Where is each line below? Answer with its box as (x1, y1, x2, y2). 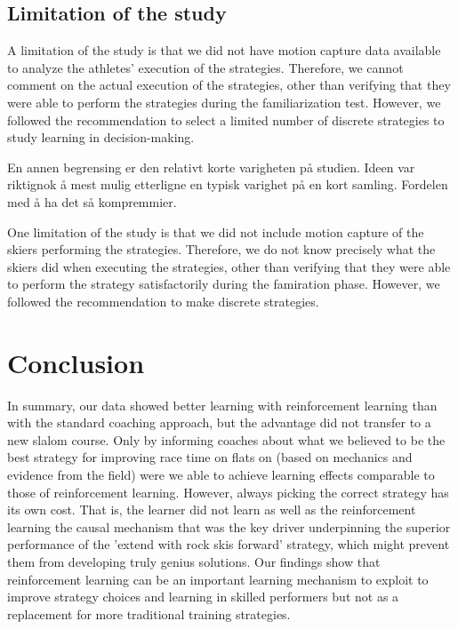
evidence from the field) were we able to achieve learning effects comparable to (7, 466, 435, 484)
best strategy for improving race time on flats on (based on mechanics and (7, 448, 413, 466)
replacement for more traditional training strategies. (7, 604, 291, 623)
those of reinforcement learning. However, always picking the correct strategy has (7, 482, 449, 501)
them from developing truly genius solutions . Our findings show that (7, 552, 381, 570)
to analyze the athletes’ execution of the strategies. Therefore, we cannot (7, 58, 404, 76)
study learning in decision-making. (7, 128, 195, 147)
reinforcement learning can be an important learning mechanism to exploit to (7, 569, 429, 588)
